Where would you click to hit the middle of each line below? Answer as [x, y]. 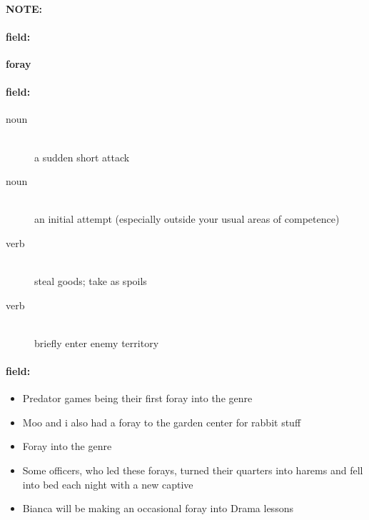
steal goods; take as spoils [91, 281]
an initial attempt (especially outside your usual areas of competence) [187, 219]
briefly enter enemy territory [97, 342]
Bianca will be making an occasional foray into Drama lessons [158, 508]
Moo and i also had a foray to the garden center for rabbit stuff [162, 422]
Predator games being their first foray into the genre [137, 398]
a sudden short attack [82, 157]
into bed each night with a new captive [108, 484]
